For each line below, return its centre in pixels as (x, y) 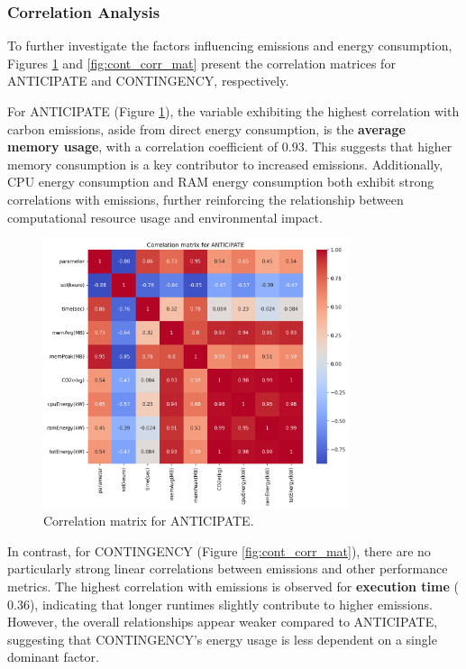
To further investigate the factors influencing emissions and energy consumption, (230, 46)
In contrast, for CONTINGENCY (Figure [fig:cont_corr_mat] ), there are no (219, 550)
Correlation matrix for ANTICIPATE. (149, 521)
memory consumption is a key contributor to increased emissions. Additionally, (225, 164)
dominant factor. (53, 657)
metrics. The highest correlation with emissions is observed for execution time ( (233, 586)
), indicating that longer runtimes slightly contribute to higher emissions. (231, 604)
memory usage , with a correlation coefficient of (143, 147)
